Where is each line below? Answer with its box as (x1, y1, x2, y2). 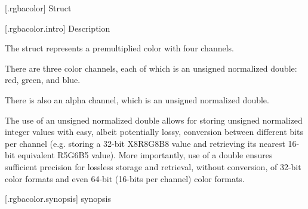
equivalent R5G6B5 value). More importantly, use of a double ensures (17, 149, 273, 161)
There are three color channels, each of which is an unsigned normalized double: (5, 62, 297, 74)
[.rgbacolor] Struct (5, 2, 72, 14)
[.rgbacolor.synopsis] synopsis (5, 192, 111, 205)
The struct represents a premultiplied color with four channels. (5, 42, 234, 54)
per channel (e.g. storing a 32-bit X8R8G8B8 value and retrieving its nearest (5, 137, 285, 149)
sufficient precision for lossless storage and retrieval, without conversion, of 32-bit (5, 160, 301, 173)
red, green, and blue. (5, 73, 81, 86)
